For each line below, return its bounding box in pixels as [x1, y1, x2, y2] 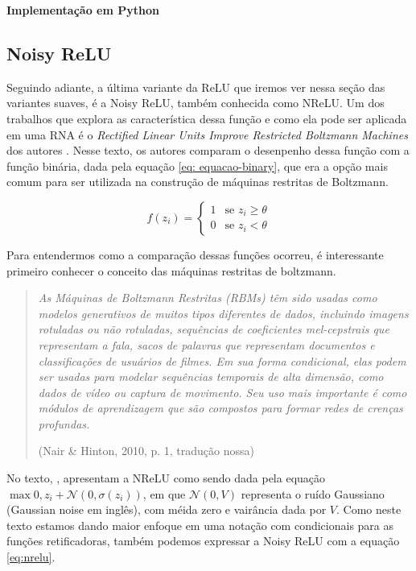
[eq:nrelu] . [6, 548, 56, 565]
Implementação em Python [6, 2, 159, 18]
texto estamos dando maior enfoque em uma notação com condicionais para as [6, 516, 394, 533]
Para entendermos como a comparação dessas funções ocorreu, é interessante [6, 246, 384, 263]
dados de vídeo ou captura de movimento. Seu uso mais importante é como [38, 383, 407, 400]
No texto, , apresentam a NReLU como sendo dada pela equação [6, 470, 326, 486]
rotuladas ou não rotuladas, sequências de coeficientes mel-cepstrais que [38, 321, 389, 337]
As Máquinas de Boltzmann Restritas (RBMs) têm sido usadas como [38, 289, 377, 306]
